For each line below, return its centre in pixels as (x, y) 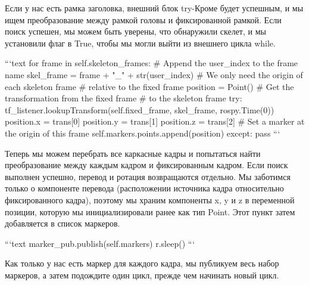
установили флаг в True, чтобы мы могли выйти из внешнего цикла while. (140, 43)
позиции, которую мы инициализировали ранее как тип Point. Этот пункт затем (150, 211)
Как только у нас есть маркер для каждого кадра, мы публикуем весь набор (142, 263)
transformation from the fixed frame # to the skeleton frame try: (124, 98)
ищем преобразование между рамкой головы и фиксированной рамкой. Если (143, 19)
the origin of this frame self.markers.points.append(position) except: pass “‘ (143, 133)
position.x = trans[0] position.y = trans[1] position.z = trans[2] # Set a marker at (155, 121)
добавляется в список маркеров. (63, 223)
